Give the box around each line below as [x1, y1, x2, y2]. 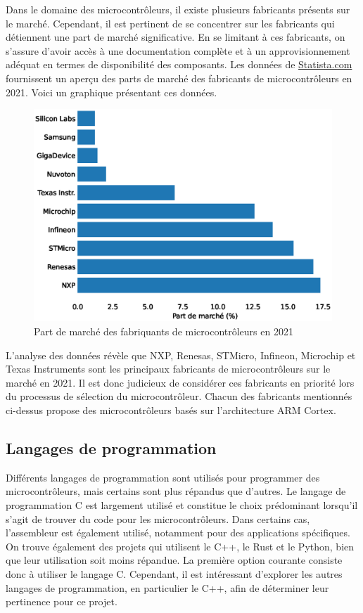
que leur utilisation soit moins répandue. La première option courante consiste [6, 553, 343, 567]
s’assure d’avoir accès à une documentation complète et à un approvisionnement [6, 43, 350, 58]
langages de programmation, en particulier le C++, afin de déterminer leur [6, 580, 329, 595]
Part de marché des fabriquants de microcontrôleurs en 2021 [34, 324, 293, 339]
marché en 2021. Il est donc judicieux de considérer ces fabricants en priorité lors [6, 375, 355, 389]
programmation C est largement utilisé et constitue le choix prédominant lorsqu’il [6, 497, 358, 512]
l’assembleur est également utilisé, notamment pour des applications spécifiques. [6, 525, 350, 540]
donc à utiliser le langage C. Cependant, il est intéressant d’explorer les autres [6, 566, 343, 581]
